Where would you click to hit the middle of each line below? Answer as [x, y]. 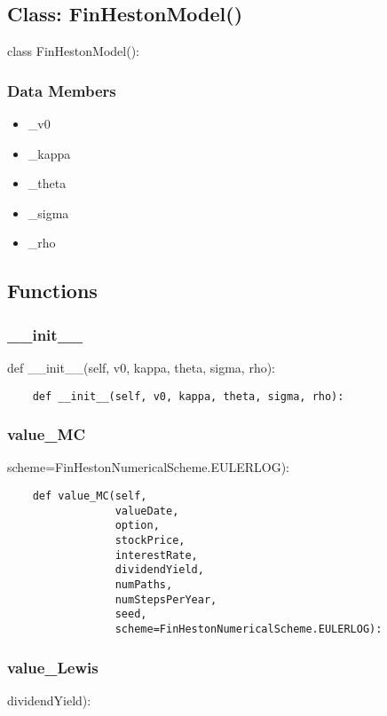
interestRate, [156, 555]
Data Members [62, 90]
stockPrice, [150, 541]
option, [137, 526]
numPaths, [144, 584]
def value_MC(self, [90, 496]
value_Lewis [53, 667]
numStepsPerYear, [166, 599]
